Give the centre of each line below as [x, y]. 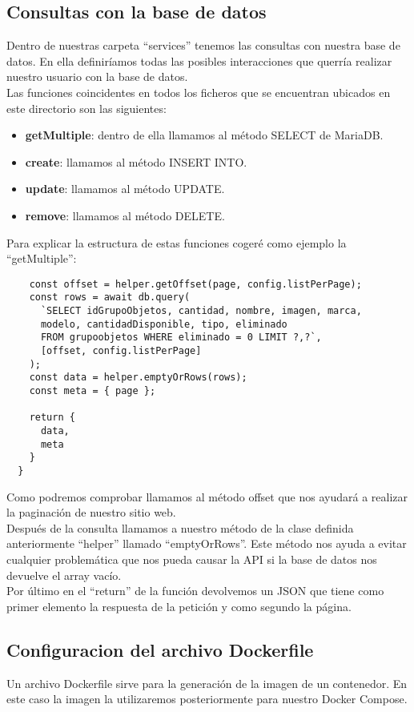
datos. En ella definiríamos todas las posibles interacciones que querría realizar [199, 60]
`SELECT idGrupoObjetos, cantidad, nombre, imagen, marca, [201, 311]
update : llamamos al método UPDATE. [125, 189]
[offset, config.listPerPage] [121, 351]
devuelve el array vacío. [64, 575]
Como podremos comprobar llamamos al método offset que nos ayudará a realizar [207, 496]
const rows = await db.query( [110, 298]
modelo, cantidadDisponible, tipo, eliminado [164, 324]
